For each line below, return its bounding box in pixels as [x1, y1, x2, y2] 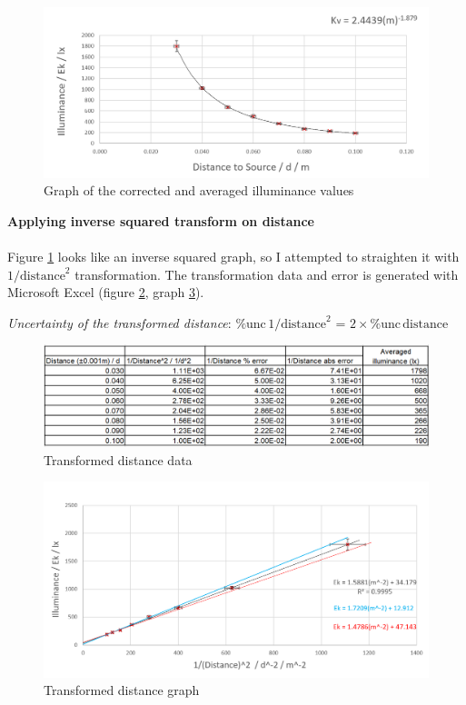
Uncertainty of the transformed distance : [7, 313, 232, 332]
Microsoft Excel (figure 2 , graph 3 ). [7, 283, 204, 302]
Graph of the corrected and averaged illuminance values [44, 181, 354, 200]
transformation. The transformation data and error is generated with [74, 264, 459, 283]
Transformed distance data [44, 450, 193, 469]
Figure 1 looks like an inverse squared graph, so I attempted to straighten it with [7, 246, 460, 265]
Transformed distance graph [44, 680, 200, 700]
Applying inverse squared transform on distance [7, 211, 315, 230]
